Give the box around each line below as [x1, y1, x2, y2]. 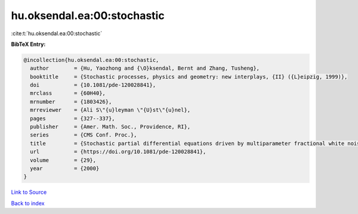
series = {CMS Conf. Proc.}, [30, 132, 137, 138]
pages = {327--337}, [30, 115, 116, 122]
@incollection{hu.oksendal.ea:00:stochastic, [23, 57, 159, 63]
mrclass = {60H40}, [30, 90, 106, 97]
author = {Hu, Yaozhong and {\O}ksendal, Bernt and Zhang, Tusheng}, [30, 65, 260, 72]
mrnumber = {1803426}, [30, 98, 112, 105]
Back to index [11, 200, 45, 207]
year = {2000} [30, 165, 100, 172]
